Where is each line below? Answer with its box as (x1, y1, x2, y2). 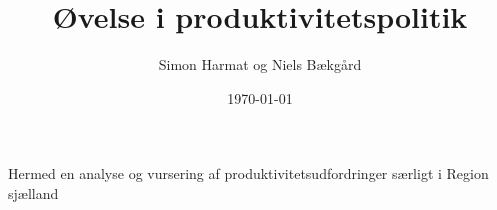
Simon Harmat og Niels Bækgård (158, 54, 362, 75)
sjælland (8, 182, 59, 203)
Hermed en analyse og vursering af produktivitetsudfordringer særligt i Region (8, 163, 489, 184)
